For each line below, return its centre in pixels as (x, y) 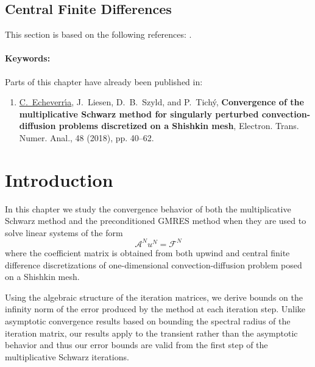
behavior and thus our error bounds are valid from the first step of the (136, 345)
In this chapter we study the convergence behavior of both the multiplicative (148, 208)
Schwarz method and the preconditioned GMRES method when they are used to (156, 221)
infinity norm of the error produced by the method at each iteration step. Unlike (155, 309)
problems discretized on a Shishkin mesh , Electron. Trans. (179, 126)
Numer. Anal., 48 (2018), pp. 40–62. (87, 137)
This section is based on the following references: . (98, 34)
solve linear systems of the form (64, 232)
